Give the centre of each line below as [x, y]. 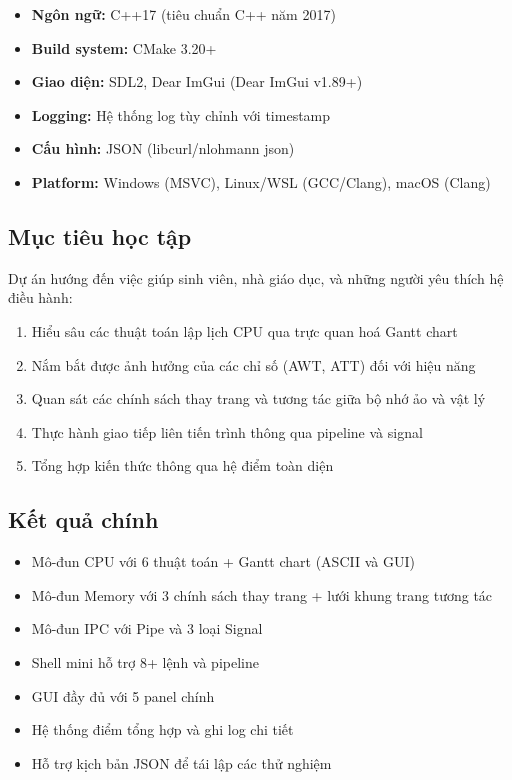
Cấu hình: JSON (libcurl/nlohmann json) [163, 148]
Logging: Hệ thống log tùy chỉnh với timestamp [181, 114]
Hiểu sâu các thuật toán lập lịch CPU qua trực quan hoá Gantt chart [244, 330]
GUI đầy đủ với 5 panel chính [123, 695]
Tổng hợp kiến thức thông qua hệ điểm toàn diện [182, 465]
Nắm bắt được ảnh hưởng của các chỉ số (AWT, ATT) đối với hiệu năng [253, 364]
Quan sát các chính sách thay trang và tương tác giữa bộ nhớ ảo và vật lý [258, 398]
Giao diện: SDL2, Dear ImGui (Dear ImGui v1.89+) [197, 81]
